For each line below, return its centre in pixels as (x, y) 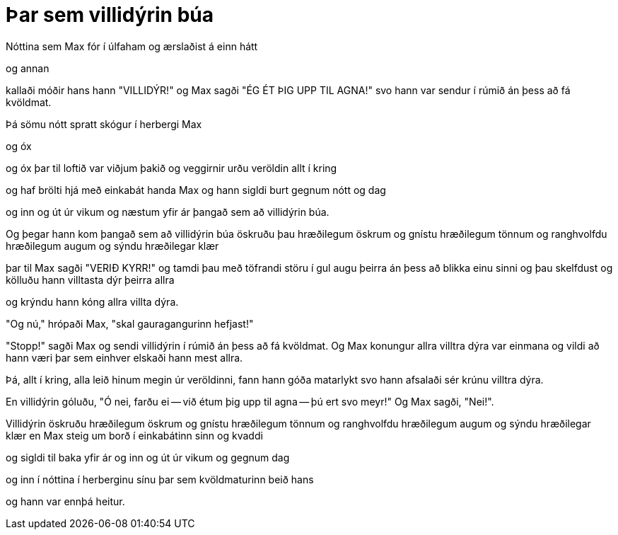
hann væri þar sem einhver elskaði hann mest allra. (124, 357)
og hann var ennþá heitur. (65, 501)
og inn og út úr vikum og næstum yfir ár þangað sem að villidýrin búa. (168, 212)
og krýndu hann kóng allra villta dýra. (92, 301)
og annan (28, 68)
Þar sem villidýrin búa (110, 15)
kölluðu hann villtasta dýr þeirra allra (90, 280)
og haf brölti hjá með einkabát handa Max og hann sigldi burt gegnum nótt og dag (196, 190)
